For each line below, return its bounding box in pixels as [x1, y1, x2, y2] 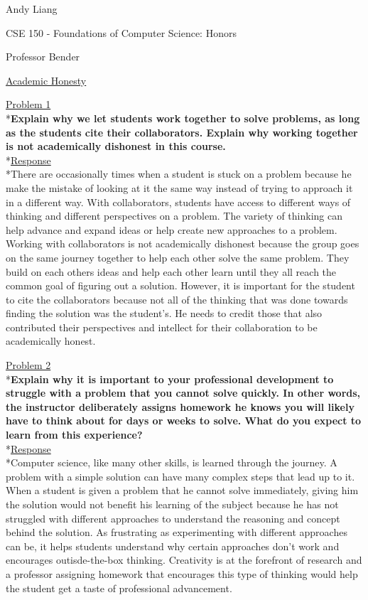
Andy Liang [6, 1, 58, 16]
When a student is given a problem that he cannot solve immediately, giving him [6, 483, 359, 498]
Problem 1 [6, 97, 51, 112]
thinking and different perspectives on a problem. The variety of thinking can [6, 208, 343, 223]
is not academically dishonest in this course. [6, 139, 226, 154]
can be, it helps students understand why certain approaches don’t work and [6, 538, 340, 553]
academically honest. [6, 333, 96, 348]
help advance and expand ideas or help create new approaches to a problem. [6, 222, 337, 237]
